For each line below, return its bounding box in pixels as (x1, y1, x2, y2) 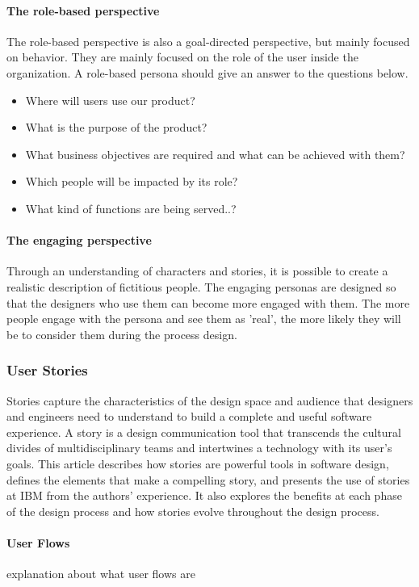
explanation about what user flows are (6, 565, 195, 582)
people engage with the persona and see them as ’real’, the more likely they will (6, 310, 401, 327)
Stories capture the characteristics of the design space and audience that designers (6, 392, 413, 409)
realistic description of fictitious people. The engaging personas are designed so (6, 278, 396, 295)
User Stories (6, 360, 88, 380)
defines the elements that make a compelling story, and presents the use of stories (6, 471, 410, 488)
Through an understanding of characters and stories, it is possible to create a (6, 262, 388, 279)
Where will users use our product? (25, 91, 195, 108)
